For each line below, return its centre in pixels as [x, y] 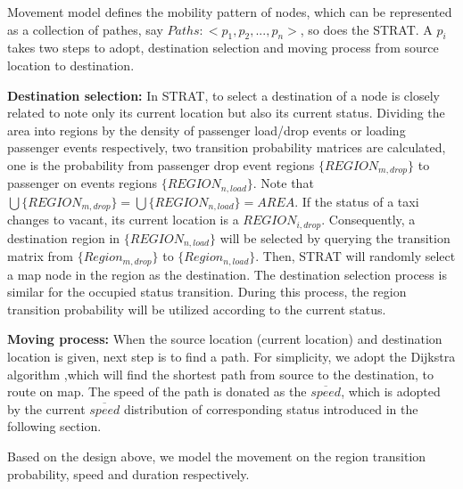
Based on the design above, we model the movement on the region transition [217, 456]
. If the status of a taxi [357, 201]
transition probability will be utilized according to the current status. [197, 309]
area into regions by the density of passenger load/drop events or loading [207, 130]
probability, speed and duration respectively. [128, 473]
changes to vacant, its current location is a [123, 220]
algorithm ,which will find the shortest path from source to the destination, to [221, 374]
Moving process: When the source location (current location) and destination [225, 339]
